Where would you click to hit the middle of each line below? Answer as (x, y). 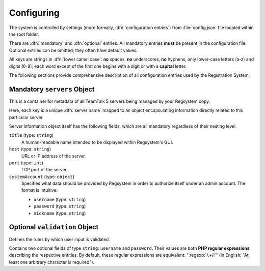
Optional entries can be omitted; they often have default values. (73, 50)
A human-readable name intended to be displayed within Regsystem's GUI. (97, 142)
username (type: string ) (60, 199)
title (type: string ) (31, 135)
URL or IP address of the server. (54, 156)
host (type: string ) (30, 149)
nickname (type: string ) (60, 213)
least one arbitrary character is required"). (52, 262)
